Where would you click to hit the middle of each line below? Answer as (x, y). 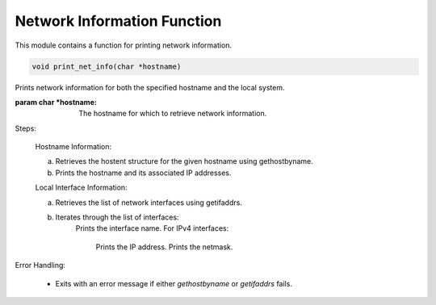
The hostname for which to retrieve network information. (173, 114)
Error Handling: (40, 265)
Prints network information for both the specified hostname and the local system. (150, 87)
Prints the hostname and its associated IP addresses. (143, 173)
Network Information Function (118, 21)
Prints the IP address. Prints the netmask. (164, 247)
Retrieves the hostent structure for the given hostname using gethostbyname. (184, 161)
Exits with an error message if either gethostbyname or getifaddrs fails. (174, 283)
